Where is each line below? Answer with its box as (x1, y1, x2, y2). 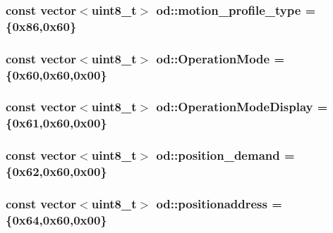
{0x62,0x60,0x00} (6, 163, 107, 180)
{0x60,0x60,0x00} (6, 65, 107, 83)
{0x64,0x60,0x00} (6, 210, 107, 228)
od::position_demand (156, 146, 280, 164)
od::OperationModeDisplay (156, 98, 313, 115)
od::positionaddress (156, 194, 267, 212)
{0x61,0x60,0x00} (6, 114, 107, 132)
